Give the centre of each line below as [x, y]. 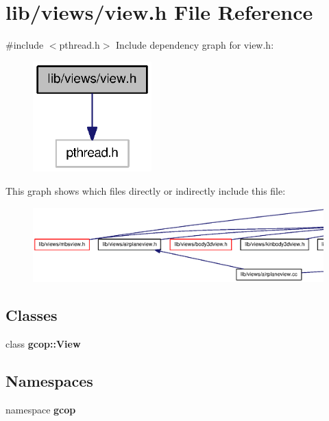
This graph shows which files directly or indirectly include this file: [146, 190]
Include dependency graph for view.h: [195, 45]
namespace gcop [41, 409]
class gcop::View [43, 344]
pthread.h [80, 45]
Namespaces [49, 381]
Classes [32, 315]
